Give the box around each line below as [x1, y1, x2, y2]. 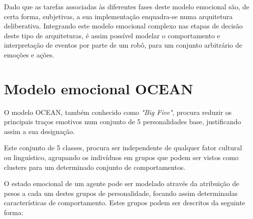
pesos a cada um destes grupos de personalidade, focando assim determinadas [4, 188, 238, 198]
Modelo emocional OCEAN [4, 78, 194, 98]
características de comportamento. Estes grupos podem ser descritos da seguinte [4, 197, 246, 208]
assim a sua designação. [4, 126, 75, 136]
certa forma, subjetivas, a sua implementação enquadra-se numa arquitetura [4, 11, 233, 21]
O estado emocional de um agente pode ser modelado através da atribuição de [4, 178, 239, 189]
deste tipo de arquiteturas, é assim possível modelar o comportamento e [4, 30, 221, 40]
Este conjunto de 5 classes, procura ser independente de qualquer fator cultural [4, 142, 242, 153]
